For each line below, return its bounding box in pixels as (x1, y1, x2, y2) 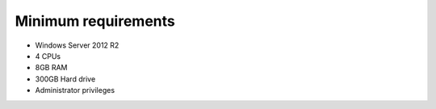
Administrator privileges (35, 86, 115, 95)
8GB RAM (35, 63, 68, 73)
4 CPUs (35, 51, 61, 61)
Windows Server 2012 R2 (35, 40, 119, 50)
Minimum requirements (15, 12, 175, 30)
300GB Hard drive (35, 73, 96, 84)
